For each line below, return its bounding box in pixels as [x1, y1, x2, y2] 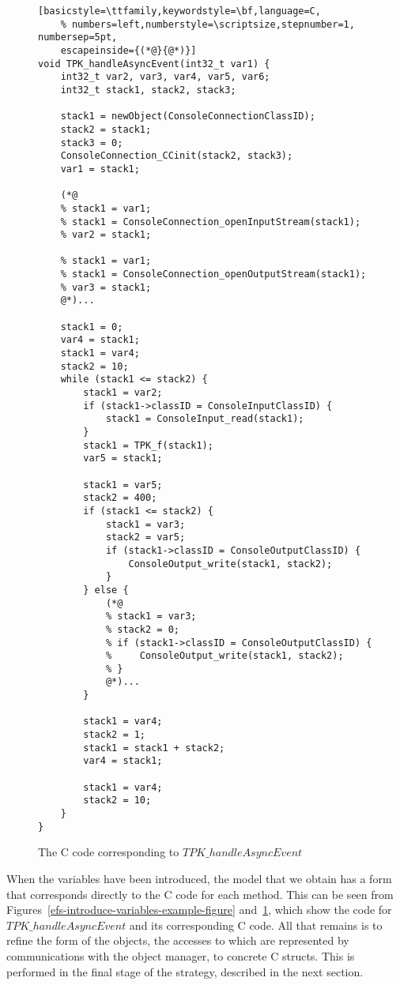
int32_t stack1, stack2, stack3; [60, 84, 236, 96]
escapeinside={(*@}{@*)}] [60, 44, 197, 56]
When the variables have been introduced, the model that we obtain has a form [6, 870, 392, 886]
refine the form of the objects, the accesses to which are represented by [6, 932, 349, 949]
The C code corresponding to [38, 844, 179, 860]
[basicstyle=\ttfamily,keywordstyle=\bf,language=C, [38, 6, 321, 17]
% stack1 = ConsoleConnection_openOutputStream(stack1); [60, 269, 367, 280]
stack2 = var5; [105, 532, 186, 543]
